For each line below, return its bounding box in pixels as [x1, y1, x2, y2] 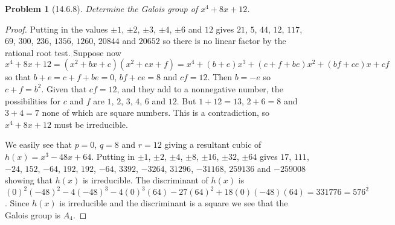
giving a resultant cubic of [164, 138, 262, 151]
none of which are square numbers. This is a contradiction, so [42, 106, 270, 119]
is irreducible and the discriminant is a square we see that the [59, 197, 288, 209]
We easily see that [5, 138, 72, 151]
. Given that [41, 82, 87, 95]
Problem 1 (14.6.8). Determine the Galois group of [5, 2, 198, 14]
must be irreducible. [54, 118, 128, 130]
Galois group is [5, 208, 61, 221]
